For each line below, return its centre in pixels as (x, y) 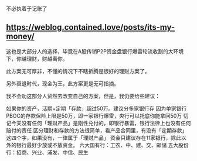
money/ (20, 37)
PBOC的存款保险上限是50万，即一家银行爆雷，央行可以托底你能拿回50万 (94, 115)
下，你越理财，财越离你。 (37, 59)
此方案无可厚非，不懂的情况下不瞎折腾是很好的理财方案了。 (78, 71)
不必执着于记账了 (27, 8)
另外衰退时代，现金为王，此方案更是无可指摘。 (62, 83)
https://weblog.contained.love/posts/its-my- (91, 27)
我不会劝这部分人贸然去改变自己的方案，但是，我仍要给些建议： (83, 96)
